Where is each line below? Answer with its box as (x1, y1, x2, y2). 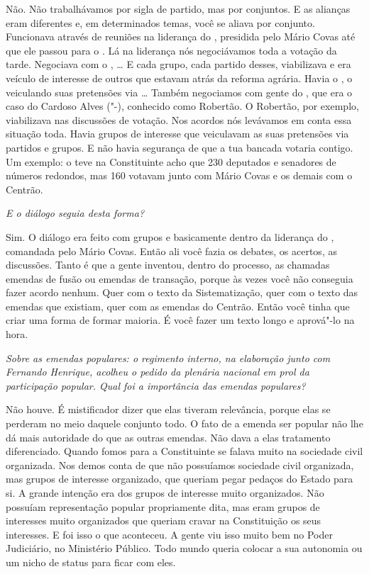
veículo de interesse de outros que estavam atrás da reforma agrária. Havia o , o (6, 70, 353, 85)
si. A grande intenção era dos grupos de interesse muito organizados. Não (6, 485, 324, 500)
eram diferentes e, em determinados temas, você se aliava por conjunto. (6, 15, 315, 30)
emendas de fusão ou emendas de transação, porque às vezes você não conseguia (6, 271, 353, 286)
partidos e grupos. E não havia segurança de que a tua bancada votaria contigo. (6, 140, 353, 154)
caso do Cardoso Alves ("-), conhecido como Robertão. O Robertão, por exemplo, (6, 99, 359, 113)
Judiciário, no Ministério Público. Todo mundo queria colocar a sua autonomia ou (6, 541, 363, 556)
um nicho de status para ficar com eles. (6, 554, 176, 569)
